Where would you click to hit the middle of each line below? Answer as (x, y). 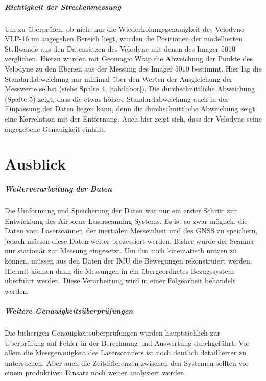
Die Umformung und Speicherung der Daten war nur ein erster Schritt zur (121, 211)
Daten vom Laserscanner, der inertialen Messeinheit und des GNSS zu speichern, (131, 231)
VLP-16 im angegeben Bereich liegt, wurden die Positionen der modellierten (124, 39)
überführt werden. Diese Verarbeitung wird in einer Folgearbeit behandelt (120, 281)
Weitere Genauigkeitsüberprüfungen (69, 310)
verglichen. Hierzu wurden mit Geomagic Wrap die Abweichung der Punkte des (129, 58)
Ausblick (35, 164)
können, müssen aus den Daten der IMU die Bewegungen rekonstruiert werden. (128, 260)
